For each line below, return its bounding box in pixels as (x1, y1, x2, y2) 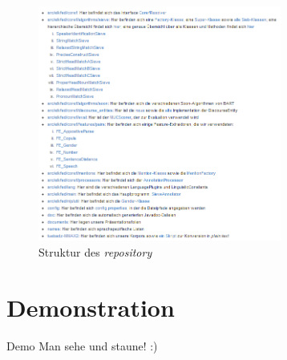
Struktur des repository (38, 243, 152, 260)
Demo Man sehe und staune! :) (6, 337, 158, 354)
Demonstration (6, 290, 175, 323)
